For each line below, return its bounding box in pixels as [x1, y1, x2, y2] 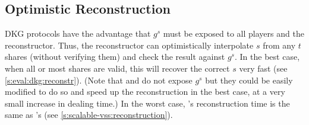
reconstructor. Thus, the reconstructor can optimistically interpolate [5, 39, 254, 51]
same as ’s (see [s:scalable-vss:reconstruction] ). [5, 108, 173, 121]
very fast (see [239, 62, 288, 74]
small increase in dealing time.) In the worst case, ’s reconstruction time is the [5, 97, 290, 109]
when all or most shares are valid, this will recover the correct [5, 62, 230, 74]
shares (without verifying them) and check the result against [5, 50, 225, 63]
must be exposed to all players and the [163, 27, 304, 40]
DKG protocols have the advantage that [5, 27, 151, 40]
